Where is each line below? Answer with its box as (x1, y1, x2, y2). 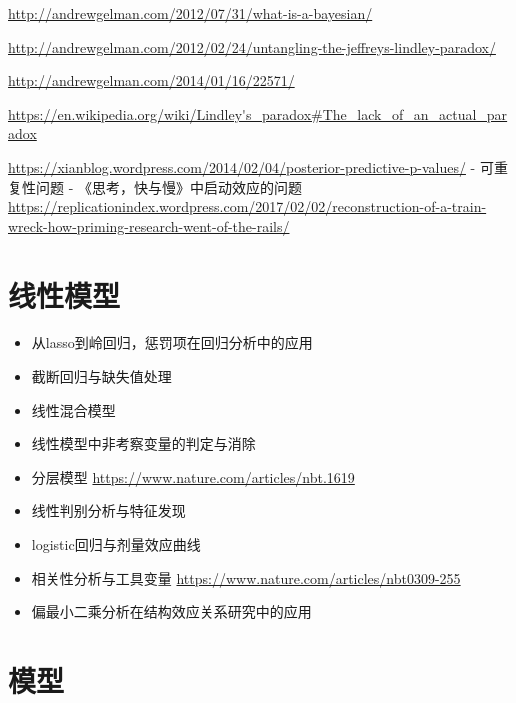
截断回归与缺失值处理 (31, 366, 172, 387)
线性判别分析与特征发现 (31, 500, 186, 521)
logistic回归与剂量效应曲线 (31, 534, 201, 555)
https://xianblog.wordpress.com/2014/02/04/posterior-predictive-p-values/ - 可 (8, 156, 494, 177)
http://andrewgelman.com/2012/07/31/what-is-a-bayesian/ (8, 3, 373, 23)
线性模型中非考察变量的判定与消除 (31, 433, 256, 454)
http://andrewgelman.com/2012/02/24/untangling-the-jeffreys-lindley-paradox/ (8, 36, 496, 57)
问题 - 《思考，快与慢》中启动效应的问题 (35, 176, 302, 197)
